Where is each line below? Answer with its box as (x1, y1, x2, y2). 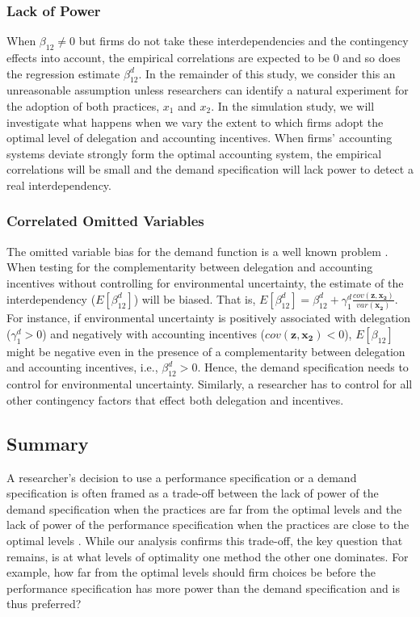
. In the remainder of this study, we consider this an (138, 65, 396, 82)
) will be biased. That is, (133, 290, 256, 307)
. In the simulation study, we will (211, 98, 375, 114)
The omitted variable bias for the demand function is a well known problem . (6, 242, 388, 259)
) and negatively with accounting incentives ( (42, 325, 266, 342)
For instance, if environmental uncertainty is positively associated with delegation (6, 309, 411, 326)
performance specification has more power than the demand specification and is (6, 579, 400, 596)
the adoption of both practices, (6, 98, 160, 114)
